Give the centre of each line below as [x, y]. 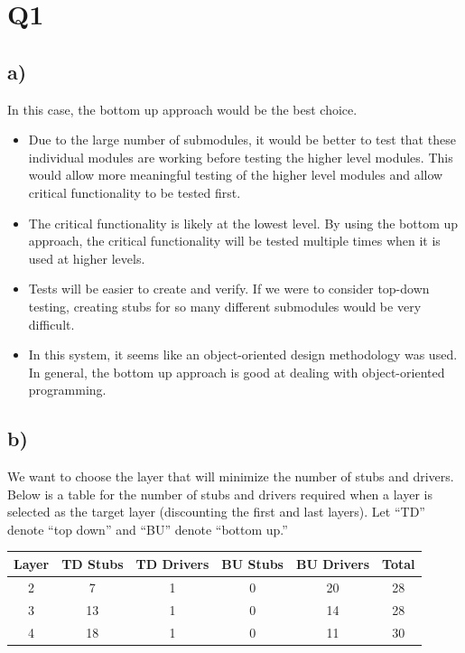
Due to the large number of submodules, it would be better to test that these [242, 140]
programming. [67, 390]
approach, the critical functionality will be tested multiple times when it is [234, 241]
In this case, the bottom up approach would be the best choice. [182, 109]
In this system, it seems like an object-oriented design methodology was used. [243, 354]
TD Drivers [172, 563]
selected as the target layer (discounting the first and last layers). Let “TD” [216, 512]
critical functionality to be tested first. [135, 192]
